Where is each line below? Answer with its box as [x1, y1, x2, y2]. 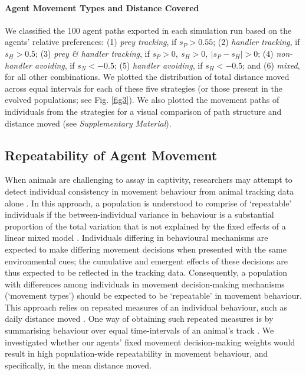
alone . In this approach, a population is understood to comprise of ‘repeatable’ [5, 196, 292, 209]
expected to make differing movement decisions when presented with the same [5, 243, 287, 255]
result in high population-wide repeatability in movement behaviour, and [5, 347, 268, 360]
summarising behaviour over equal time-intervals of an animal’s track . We [5, 324, 274, 337]
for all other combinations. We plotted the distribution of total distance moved [5, 70, 289, 83]
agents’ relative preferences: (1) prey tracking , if [5, 35, 177, 48]
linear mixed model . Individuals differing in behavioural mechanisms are [5, 231, 268, 244]
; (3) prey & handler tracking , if [35, 47, 150, 59]
